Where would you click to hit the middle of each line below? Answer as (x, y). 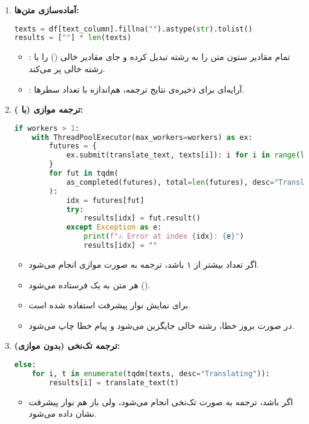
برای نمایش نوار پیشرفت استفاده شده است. (110, 305)
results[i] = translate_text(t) (114, 383)
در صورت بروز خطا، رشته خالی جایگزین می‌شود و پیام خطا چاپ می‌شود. (161, 325)
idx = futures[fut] (105, 200)
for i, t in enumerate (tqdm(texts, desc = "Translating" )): (151, 373)
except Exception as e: (114, 227)
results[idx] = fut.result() (142, 218)
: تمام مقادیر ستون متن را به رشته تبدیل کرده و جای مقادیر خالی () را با (159, 57)
